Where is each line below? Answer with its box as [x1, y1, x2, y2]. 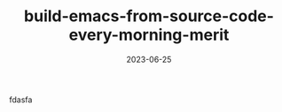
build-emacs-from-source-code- [23, 6, 275, 26]
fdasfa [9, 94, 33, 105]
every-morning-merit [68, 25, 230, 45]
